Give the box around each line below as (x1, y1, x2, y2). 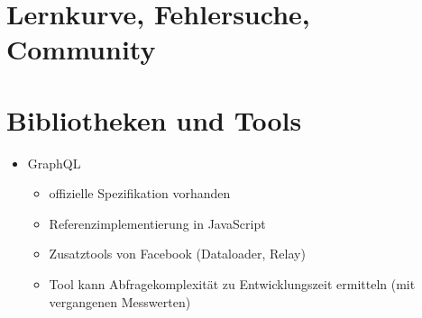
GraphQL (27, 153, 81, 172)
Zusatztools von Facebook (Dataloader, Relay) (49, 244, 306, 263)
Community (6, 31, 156, 68)
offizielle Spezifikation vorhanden (49, 184, 231, 203)
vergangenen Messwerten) (49, 292, 191, 311)
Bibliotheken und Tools (6, 101, 302, 138)
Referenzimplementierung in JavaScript (49, 214, 266, 232)
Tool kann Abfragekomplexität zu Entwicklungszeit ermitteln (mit (49, 275, 416, 294)
